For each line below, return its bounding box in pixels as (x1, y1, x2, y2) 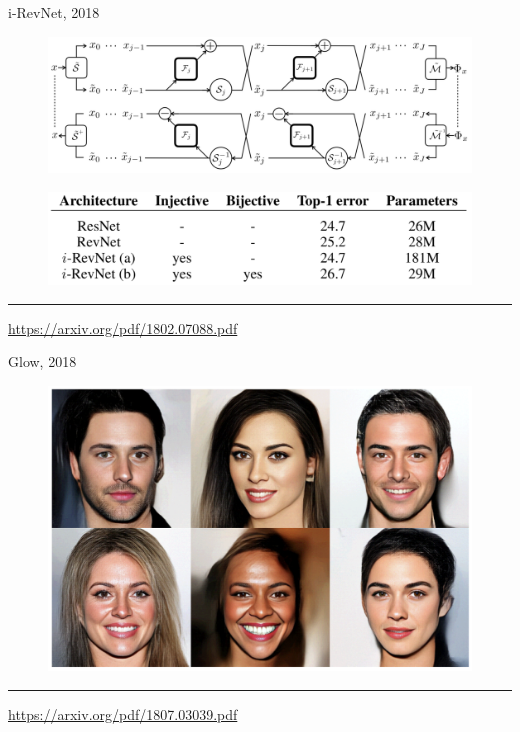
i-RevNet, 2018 (8, 2, 100, 22)
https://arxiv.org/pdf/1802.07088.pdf (8, 317, 238, 338)
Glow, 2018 (8, 351, 77, 372)
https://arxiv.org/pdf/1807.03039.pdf (8, 703, 238, 724)
